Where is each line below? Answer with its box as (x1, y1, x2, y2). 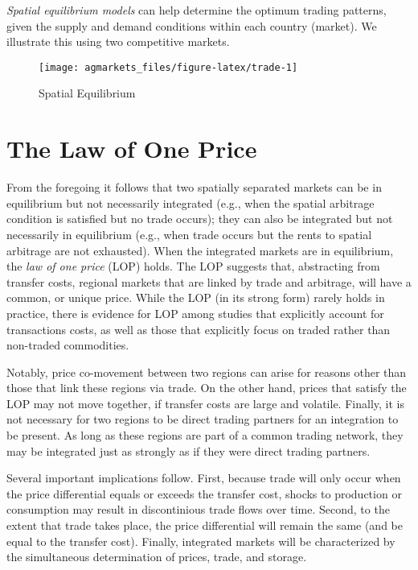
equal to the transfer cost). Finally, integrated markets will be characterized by (6, 532, 395, 549)
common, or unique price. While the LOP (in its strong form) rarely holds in (6, 289, 385, 306)
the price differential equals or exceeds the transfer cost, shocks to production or (6, 485, 402, 502)
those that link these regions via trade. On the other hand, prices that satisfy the (6, 379, 407, 396)
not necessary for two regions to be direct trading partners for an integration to (6, 411, 399, 427)
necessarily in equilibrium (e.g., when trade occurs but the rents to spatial (6, 225, 372, 242)
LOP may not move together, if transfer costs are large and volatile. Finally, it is (6, 394, 404, 411)
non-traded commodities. (6, 337, 129, 353)
